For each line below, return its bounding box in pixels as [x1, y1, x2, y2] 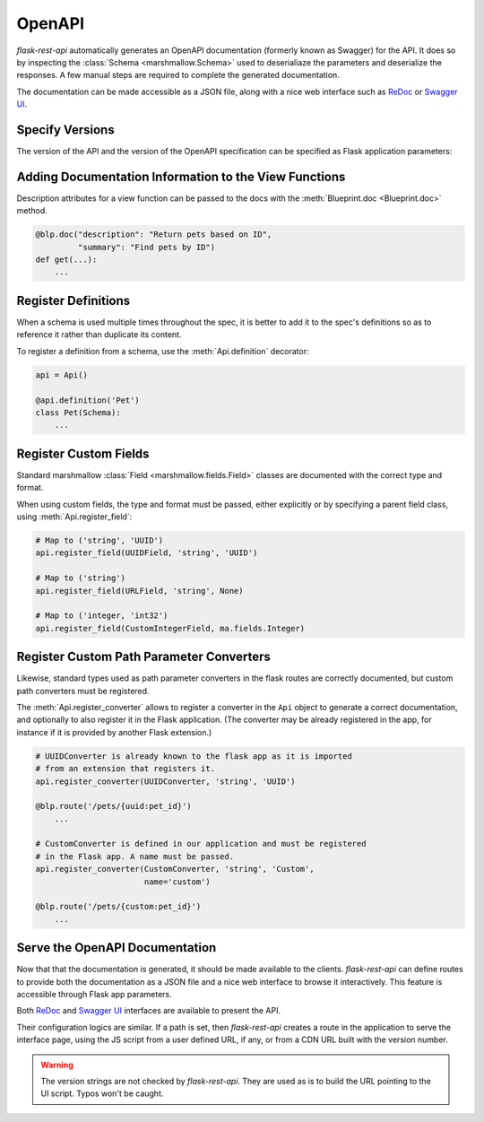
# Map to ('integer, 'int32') [35, 611, 169, 621]
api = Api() [35, 370, 89, 380]
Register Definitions [16, 292, 131, 309]
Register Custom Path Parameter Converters [16, 649, 271, 665]
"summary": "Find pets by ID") [77, 242, 215, 252]
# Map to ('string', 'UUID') [35, 535, 164, 545]
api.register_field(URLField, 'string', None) [35, 586, 244, 596]
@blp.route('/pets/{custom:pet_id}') [35, 901, 202, 912]
